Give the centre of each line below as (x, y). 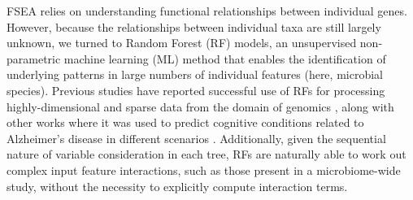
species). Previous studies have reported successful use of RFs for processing (196, 90)
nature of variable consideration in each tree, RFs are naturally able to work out (206, 154)
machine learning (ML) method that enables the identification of (225, 58)
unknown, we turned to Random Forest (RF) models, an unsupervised (182, 43)
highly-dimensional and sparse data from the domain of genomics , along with (200, 106)
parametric (34, 58)
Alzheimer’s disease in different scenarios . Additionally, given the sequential (196, 138)
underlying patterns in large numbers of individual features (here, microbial (195, 74)
